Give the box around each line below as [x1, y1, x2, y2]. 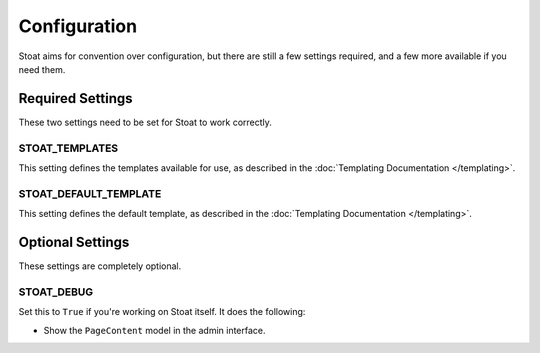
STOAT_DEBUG [18, 285, 94, 299]
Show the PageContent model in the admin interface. [43, 324, 266, 336]
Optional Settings [18, 233, 130, 250]
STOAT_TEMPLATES [18, 141, 119, 155]
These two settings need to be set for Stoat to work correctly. [18, 116, 272, 128]
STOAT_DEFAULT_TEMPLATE [18, 186, 162, 200]
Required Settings [18, 90, 134, 107]
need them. [18, 63, 66, 75]
